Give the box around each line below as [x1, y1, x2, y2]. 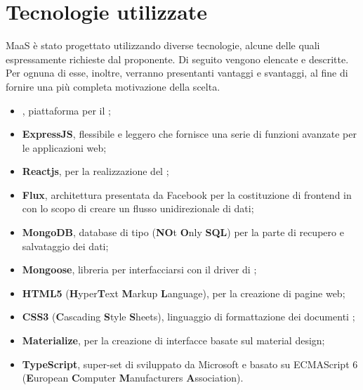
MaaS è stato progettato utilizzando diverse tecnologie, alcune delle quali [6, 38, 320, 53]
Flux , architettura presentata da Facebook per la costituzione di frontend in [22, 187, 352, 202]
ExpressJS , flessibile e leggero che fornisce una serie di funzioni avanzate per [22, 126, 357, 141]
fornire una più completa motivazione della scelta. [6, 79, 220, 93]
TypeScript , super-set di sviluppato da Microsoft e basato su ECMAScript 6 [22, 356, 358, 371]
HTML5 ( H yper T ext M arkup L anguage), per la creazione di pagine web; [22, 285, 345, 300]
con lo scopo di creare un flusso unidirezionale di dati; [22, 201, 254, 216]
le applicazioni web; [22, 140, 107, 155]
